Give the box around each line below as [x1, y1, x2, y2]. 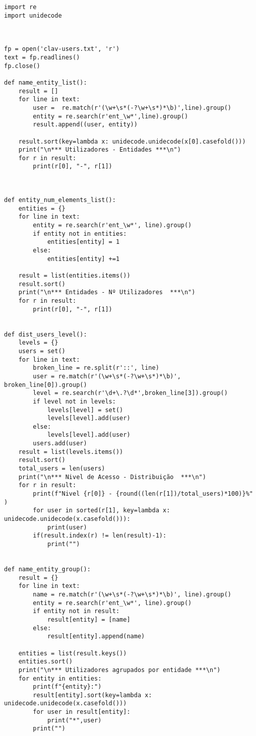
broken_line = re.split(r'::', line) [33, 364, 159, 372]
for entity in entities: [18, 675, 102, 682]
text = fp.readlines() [4, 53, 80, 61]
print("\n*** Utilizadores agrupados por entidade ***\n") [18, 666, 221, 674]
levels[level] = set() [47, 406, 123, 414]
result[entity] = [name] [47, 616, 131, 623]
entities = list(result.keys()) [18, 649, 127, 657]
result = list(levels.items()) [18, 448, 123, 455]
